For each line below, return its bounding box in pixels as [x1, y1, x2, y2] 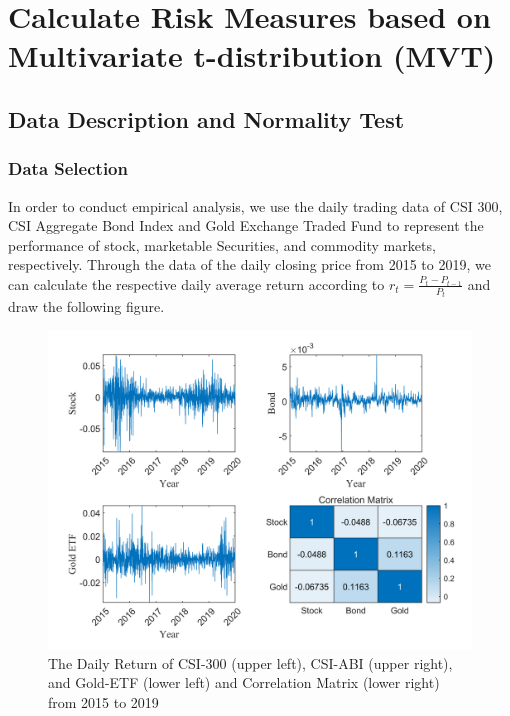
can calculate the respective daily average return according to [8, 273, 385, 294]
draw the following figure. [8, 296, 165, 317]
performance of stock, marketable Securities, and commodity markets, [8, 234, 436, 255]
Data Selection [8, 156, 128, 181]
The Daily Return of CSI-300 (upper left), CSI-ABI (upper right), [48, 652, 453, 673]
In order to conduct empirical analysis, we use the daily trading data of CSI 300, [8, 195, 503, 216]
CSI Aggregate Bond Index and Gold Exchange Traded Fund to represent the [8, 215, 484, 236]
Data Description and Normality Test [8, 103, 405, 134]
